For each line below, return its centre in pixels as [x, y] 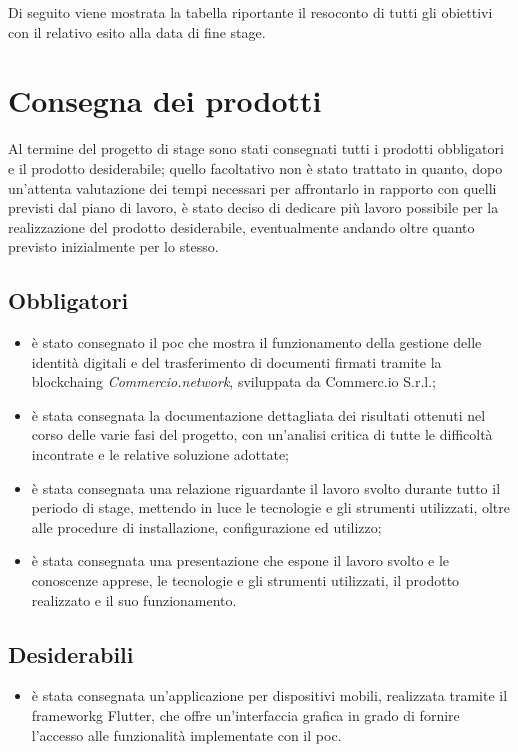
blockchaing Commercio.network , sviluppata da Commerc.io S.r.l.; [234, 381]
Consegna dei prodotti [165, 100]
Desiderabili [71, 653]
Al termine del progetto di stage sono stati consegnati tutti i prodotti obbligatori [256, 148]
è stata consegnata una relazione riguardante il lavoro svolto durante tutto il [266, 487]
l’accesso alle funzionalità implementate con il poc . [186, 734]
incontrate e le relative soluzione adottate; [160, 454]
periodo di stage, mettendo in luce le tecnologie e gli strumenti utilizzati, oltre [270, 507]
